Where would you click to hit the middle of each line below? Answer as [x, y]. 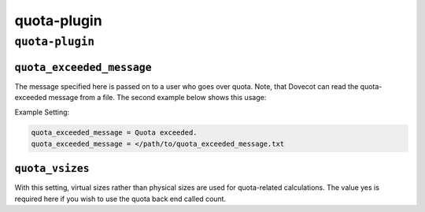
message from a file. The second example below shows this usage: [157, 98]
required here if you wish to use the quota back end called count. [120, 199]
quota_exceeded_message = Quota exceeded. [114, 133]
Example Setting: [42, 112]
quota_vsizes [52, 169]
